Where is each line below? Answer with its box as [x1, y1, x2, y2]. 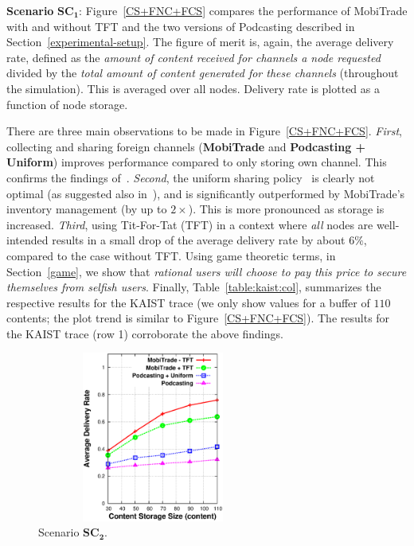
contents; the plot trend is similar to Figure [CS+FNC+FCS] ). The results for [6, 310, 390, 326]
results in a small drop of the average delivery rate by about [52, 232, 346, 248]
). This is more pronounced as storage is [188, 201, 385, 217]
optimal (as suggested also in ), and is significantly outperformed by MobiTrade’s [6, 185, 405, 201]
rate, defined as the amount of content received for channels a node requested [6, 49, 381, 65]
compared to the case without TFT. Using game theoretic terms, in [6, 247, 336, 263]
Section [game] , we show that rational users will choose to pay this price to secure [6, 263, 407, 279]
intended [6, 232, 49, 248]
